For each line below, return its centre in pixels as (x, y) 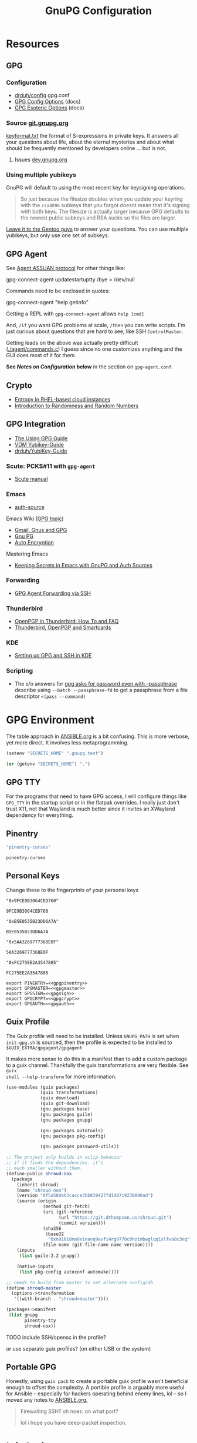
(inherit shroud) (38, 1185)
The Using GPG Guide (41, 438)
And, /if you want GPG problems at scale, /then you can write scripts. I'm (96, 325)
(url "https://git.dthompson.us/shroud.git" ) (115, 1217)
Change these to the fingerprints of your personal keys (72, 890)
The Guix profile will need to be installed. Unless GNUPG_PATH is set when (93, 1036)
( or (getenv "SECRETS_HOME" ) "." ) (48, 764)
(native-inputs (35, 1266)
